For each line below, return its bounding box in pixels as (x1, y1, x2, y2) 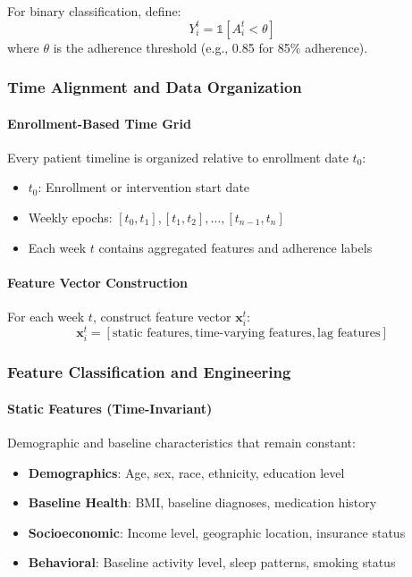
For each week (7, 307, 85, 325)
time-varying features (195, 327, 312, 340)
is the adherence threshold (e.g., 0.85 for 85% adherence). (53, 38, 368, 56)
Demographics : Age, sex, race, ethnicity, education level (28, 463, 345, 481)
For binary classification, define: (7, 2, 181, 20)
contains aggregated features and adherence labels (98, 238, 373, 256)
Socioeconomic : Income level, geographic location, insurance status (28, 523, 406, 541)
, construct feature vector (92, 307, 231, 325)
